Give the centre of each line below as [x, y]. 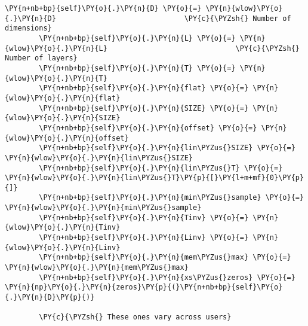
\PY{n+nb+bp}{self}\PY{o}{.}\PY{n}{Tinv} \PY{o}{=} [144, 217]
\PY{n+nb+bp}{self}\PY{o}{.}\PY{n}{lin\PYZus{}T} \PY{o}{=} [161, 168]
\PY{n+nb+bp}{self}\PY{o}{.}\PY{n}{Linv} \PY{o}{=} [144, 238]
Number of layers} [41, 58]
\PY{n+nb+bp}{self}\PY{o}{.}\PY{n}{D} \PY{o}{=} [103, 8]
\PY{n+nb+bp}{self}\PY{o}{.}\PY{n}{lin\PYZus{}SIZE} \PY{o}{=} [167, 148]
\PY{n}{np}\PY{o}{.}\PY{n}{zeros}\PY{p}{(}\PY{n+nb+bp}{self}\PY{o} [144, 287]
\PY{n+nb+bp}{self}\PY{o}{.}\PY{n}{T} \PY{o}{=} [137, 68]
